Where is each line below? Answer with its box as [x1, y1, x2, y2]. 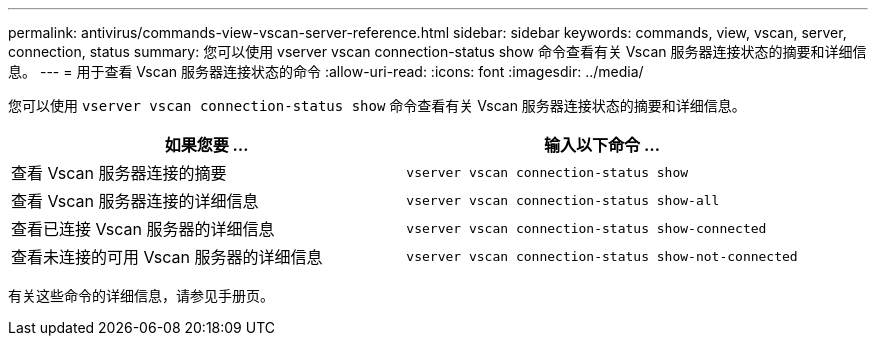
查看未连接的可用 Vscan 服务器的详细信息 [11, 247, 323, 267]
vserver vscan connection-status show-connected [406, 220, 767, 236]
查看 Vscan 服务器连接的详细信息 [11, 191, 259, 211]
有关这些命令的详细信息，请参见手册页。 [8, 287, 274, 304]
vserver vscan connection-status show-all [406, 192, 720, 208]
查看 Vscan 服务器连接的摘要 [11, 163, 227, 183]
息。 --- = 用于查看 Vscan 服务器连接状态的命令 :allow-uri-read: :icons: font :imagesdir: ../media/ [8, 63, 644, 80]
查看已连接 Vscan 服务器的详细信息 [11, 219, 275, 239]
